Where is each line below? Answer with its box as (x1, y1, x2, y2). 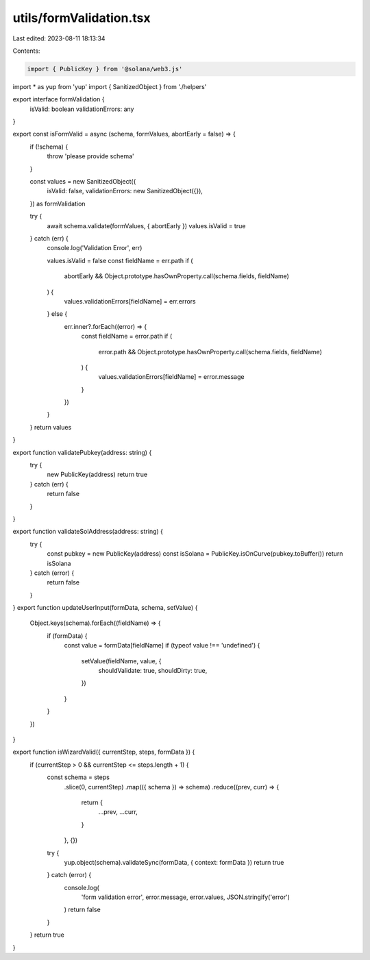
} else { (47, 310, 68, 318)
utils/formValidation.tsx (12, 10, 151, 25)
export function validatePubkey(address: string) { (12, 448, 152, 456)
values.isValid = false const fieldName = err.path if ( (47, 256, 193, 264)
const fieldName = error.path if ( (81, 332, 173, 341)
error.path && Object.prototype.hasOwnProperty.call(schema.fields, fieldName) (98, 347, 322, 356)
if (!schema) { (29, 143, 69, 151)
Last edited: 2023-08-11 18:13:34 (12, 34, 106, 42)
